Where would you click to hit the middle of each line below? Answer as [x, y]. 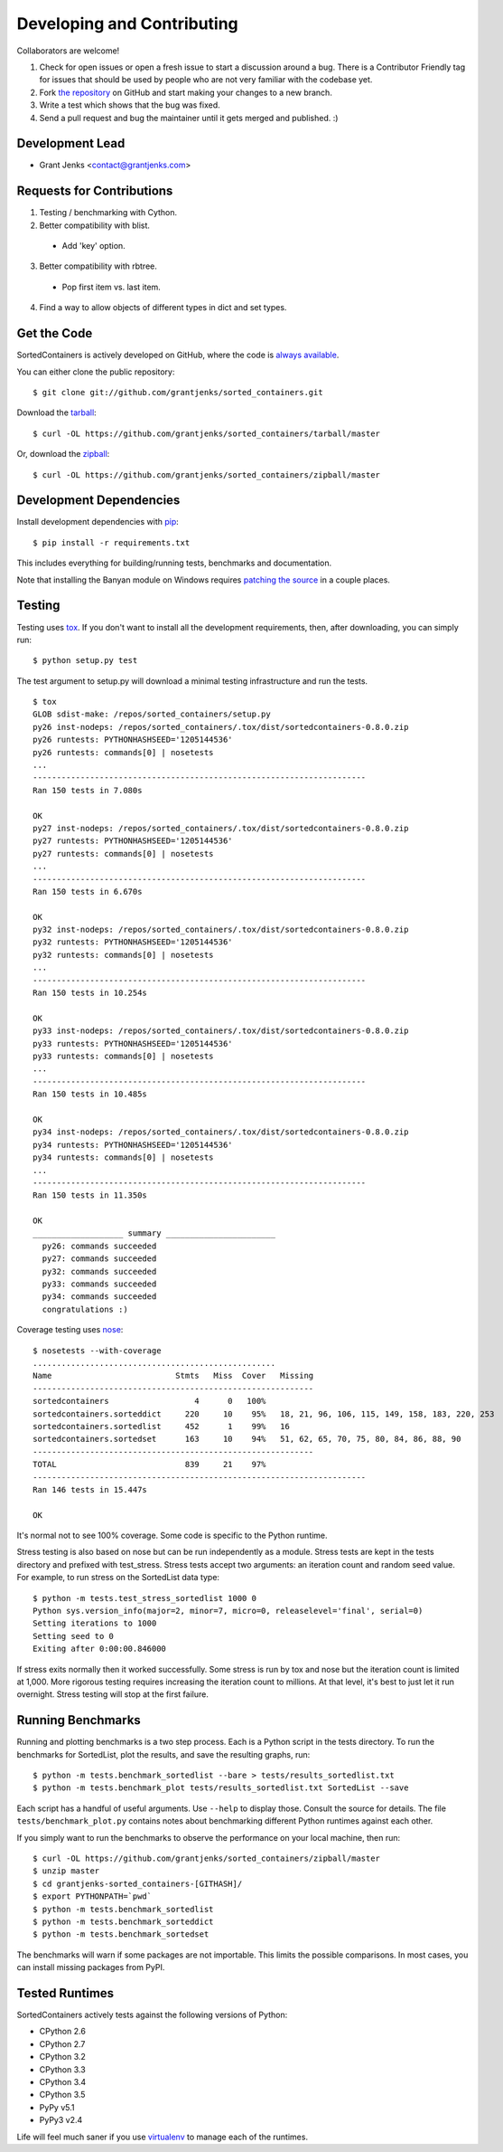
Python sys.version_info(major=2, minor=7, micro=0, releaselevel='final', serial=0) [228, 1611]
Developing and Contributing [127, 24]
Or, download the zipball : [63, 454]
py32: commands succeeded [99, 1271]
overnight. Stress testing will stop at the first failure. [113, 1694]
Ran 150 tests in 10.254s [90, 993]
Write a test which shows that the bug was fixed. [130, 105]
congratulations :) [85, 1309]
